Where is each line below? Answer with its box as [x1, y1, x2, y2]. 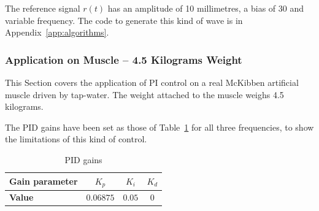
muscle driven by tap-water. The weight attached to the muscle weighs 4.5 [5, 88, 284, 101]
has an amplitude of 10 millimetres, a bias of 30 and [107, 2, 304, 14]
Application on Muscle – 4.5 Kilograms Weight [5, 52, 242, 67]
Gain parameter [9, 174, 78, 187]
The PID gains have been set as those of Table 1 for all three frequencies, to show [5, 120, 314, 133]
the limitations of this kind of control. [5, 132, 147, 145]
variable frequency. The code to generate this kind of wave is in [5, 13, 243, 26]
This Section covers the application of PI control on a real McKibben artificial [5, 76, 299, 88]
